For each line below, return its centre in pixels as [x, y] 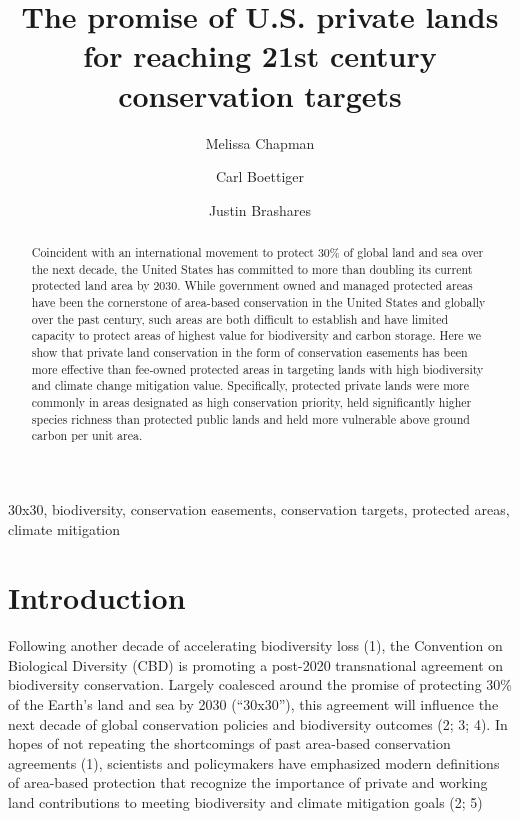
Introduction [97, 597]
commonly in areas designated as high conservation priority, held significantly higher [251, 401]
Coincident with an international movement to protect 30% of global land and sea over [257, 252]
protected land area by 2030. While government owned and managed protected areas [252, 285]
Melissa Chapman [260, 142]
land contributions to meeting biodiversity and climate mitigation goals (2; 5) [245, 802]
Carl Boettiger [260, 176]
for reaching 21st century [260, 55]
